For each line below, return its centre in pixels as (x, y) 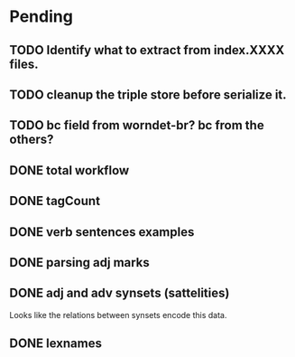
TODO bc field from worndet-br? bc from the (137, 125)
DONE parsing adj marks (80, 263)
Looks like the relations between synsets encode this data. (118, 315)
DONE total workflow (69, 170)
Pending (41, 17)
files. (24, 64)
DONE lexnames (55, 344)
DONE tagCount (55, 201)
